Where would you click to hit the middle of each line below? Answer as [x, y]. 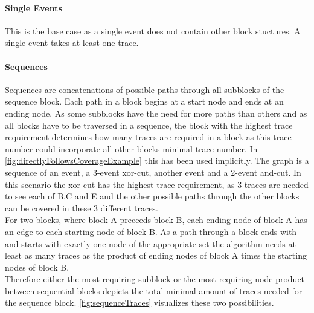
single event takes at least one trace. [72, 43]
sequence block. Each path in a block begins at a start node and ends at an [144, 101]
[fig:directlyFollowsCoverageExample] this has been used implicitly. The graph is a [157, 160]
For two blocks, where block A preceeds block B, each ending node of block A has [156, 220]
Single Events [34, 8]
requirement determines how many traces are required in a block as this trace [148, 137]
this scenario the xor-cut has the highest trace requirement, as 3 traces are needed [157, 184]
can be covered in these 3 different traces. [82, 208]
